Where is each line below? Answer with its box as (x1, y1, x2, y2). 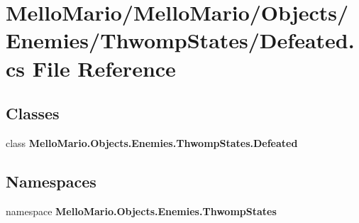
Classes (6, 102, 60, 124)
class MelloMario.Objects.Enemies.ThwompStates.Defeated (6, 135, 298, 150)
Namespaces (6, 170, 96, 192)
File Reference (32, 53, 176, 82)
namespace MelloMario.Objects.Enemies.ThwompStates (6, 203, 277, 218)
